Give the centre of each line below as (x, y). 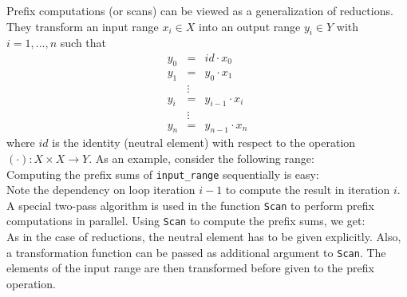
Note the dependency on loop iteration (101, 190)
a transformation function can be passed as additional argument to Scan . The (196, 252)
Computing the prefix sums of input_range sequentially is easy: (163, 174)
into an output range (249, 26)
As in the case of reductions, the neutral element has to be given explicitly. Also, (204, 237)
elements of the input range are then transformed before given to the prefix (190, 268)
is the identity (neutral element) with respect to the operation (204, 143)
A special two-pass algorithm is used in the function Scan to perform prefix (190, 205)
